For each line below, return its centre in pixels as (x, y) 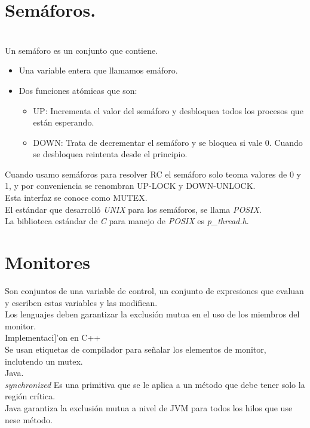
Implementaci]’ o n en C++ (53, 337)
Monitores (47, 262)
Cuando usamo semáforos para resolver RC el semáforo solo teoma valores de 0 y (153, 174)
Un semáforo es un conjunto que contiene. (82, 50)
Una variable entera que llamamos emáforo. (98, 70)
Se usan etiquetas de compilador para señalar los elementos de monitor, (136, 349)
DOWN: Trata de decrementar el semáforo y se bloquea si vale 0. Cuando (168, 142)
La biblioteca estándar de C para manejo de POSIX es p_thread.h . (127, 221)
